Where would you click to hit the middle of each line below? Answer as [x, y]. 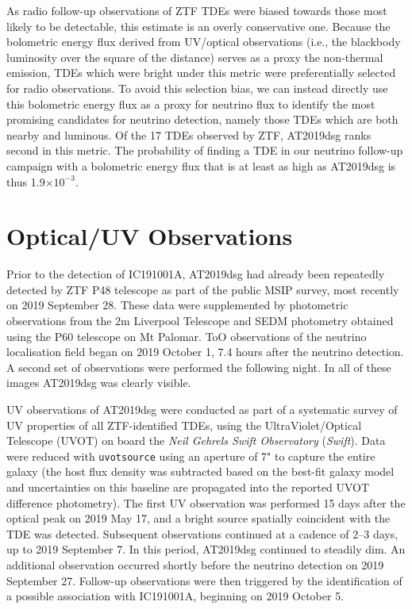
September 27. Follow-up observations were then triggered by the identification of [204, 580]
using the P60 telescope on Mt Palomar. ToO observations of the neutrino [187, 336]
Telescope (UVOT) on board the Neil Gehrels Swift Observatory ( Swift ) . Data [196, 440]
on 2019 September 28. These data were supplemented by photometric [177, 305]
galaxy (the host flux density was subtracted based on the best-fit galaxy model [200, 471]
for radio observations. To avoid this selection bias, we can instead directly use [197, 88]
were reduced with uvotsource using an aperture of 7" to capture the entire [191, 456]
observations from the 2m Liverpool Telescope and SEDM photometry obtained [200, 321]
